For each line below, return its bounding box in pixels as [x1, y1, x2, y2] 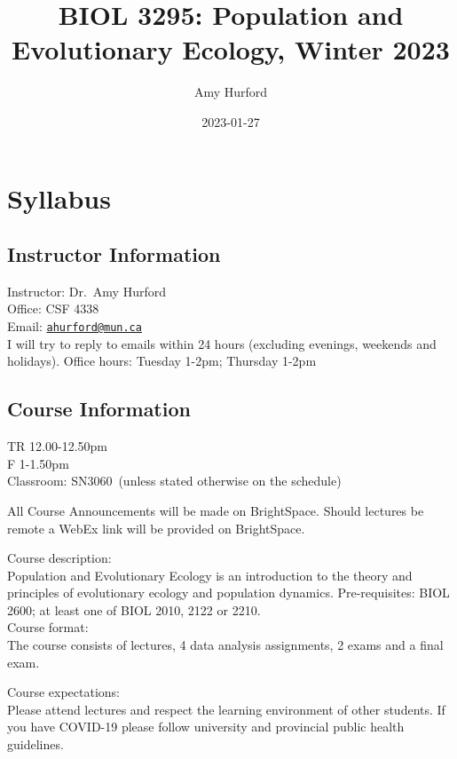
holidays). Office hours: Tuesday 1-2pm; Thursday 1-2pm [7, 352, 317, 370]
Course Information [7, 395, 191, 423]
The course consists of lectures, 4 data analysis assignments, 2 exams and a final [7, 636, 444, 654]
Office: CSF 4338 [7, 299, 99, 318]
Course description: [7, 549, 112, 567]
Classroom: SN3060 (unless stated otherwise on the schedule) [7, 471, 342, 490]
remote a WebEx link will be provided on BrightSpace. [7, 518, 305, 537]
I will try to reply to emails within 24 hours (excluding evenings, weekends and [7, 334, 437, 352]
